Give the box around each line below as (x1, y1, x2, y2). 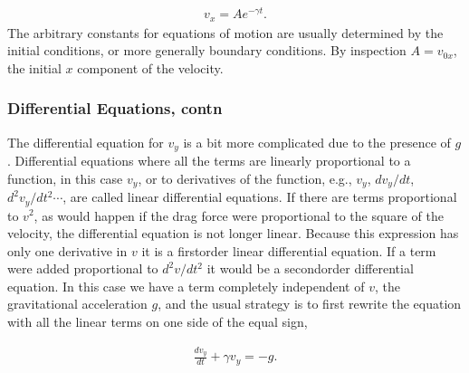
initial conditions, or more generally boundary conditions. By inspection (7, 41, 407, 60)
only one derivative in (7, 241, 128, 260)
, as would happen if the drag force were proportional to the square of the (33, 206, 444, 225)
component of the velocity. (77, 58, 224, 77)
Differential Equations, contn (7, 97, 223, 120)
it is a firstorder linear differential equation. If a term (141, 241, 436, 260)
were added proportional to (7, 259, 158, 278)
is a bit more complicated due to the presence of (183, 132, 451, 151)
